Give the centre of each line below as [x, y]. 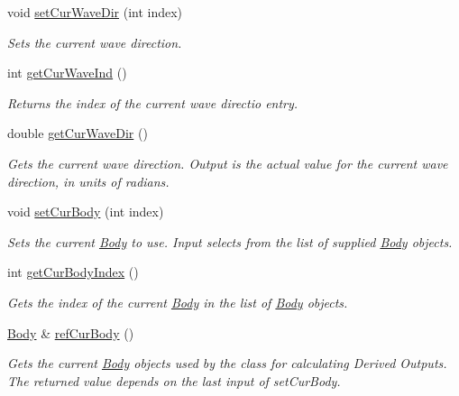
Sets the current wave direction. [95, 42]
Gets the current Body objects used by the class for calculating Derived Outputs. [227, 363]
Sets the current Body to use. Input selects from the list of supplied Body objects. [230, 241]
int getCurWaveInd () [67, 73]
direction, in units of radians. [88, 181]
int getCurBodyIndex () [73, 272]
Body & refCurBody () [71, 332]
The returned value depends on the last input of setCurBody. [174, 380]
